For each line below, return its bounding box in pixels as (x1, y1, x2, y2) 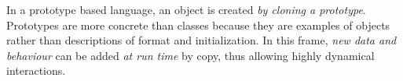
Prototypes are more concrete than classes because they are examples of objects (6, 16, 390, 33)
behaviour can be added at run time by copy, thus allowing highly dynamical (6, 47, 375, 63)
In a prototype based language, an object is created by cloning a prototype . (6, 2, 366, 17)
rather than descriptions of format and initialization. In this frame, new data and (6, 32, 397, 48)
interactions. (6, 62, 66, 79)
